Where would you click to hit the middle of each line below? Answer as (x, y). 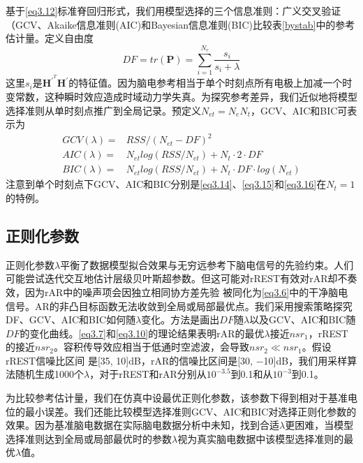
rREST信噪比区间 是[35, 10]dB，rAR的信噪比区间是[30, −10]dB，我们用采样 (177, 360)
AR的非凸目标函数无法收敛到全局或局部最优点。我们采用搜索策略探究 (193, 306)
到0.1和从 (252, 374)
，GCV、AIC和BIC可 (299, 110)
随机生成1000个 (49, 374)
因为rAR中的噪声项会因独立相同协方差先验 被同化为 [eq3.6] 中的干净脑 (181, 292)
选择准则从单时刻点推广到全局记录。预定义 (103, 110)
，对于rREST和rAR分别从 (148, 374)
